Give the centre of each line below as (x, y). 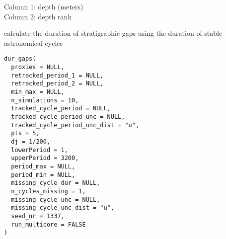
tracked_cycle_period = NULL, (61, 109)
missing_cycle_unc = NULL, (56, 199)
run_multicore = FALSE (48, 224)
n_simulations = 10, (45, 100)
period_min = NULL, (43, 175)
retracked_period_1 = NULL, (57, 75)
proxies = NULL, (38, 67)
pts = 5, (25, 133)
